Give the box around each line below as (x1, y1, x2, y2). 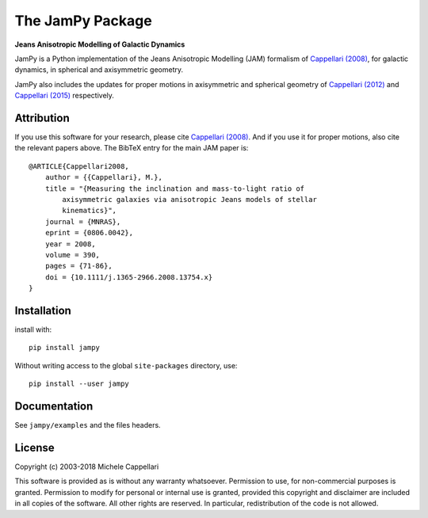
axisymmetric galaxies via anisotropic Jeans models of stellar (62, 195, 317, 204)
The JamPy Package (14, 12, 152, 29)
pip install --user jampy (29, 379, 130, 388)
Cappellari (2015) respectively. (14, 91, 115, 101)
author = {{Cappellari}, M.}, (44, 173, 162, 182)
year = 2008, (44, 239, 96, 249)
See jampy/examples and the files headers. (14, 421, 162, 430)
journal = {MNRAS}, (44, 217, 121, 226)
